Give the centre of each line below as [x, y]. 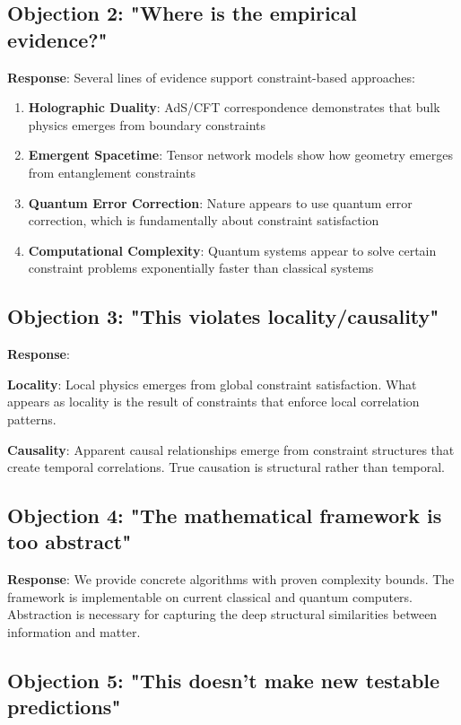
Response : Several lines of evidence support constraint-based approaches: [211, 77]
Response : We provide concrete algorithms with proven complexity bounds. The [231, 579]
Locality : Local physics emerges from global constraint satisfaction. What [212, 384]
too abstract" [70, 542]
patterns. [32, 419]
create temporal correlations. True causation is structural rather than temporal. [226, 467]
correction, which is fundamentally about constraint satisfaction [204, 220]
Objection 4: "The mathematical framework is [225, 515]
